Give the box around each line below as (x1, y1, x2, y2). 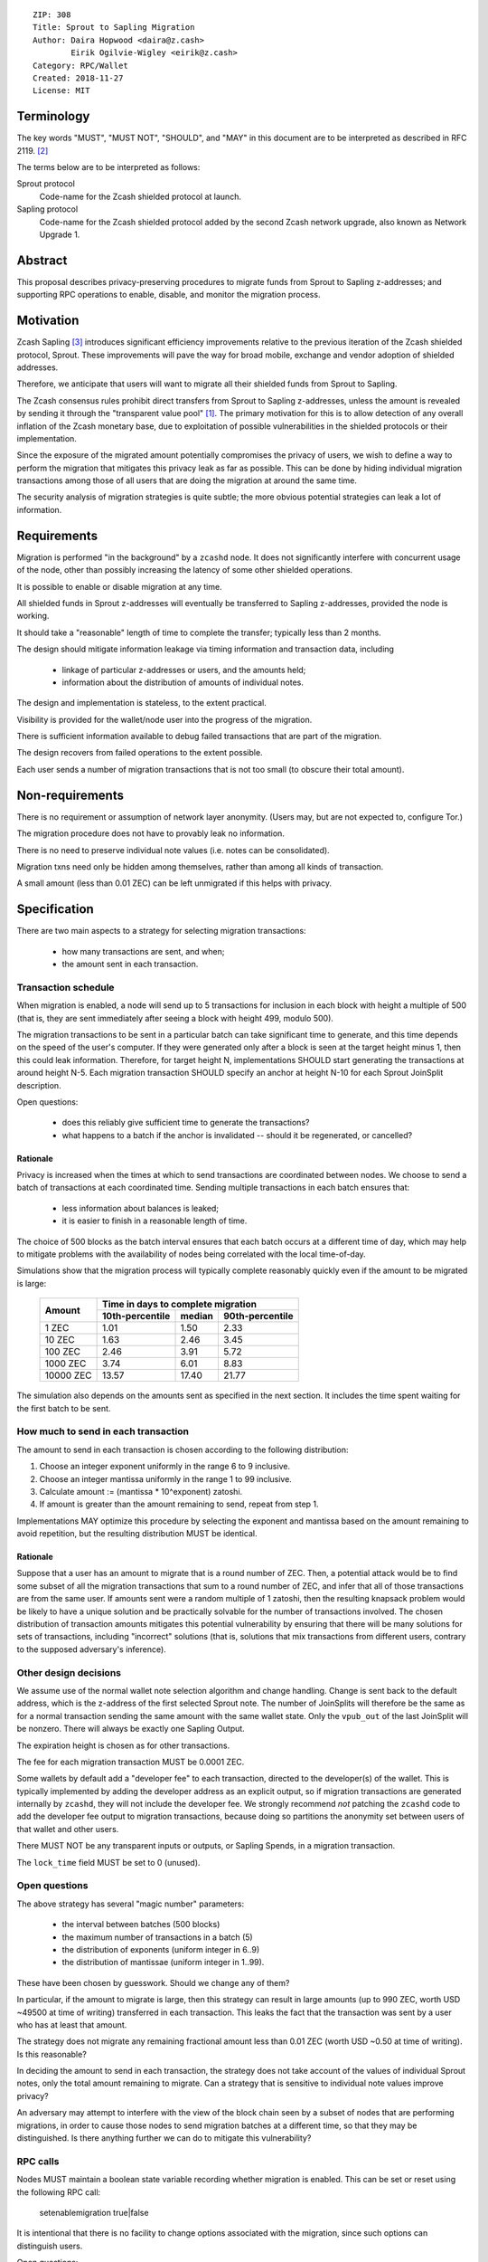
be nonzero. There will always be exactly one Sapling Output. (16, 1724, 246, 1735)
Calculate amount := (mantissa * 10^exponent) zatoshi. (39, 1486, 243, 1497)
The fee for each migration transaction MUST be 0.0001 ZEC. (16, 1756, 245, 1767)
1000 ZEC (44, 1357, 87, 1370)
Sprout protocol (16, 178, 76, 189)
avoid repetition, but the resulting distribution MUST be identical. (16, 1528, 258, 1539)
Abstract (16, 252, 68, 268)
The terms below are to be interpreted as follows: (16, 162, 201, 173)
